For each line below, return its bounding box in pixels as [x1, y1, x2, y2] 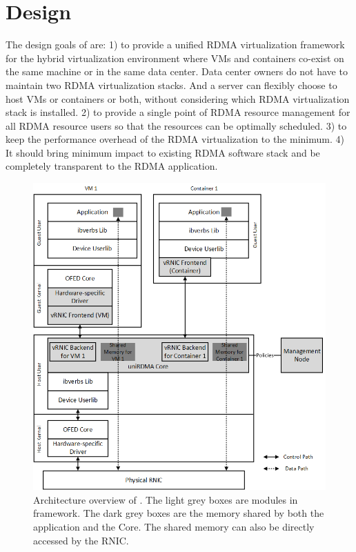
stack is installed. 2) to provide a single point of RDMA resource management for [6, 105, 350, 119]
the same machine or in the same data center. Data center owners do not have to [6, 64, 348, 79]
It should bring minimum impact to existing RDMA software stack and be [6, 145, 320, 159]
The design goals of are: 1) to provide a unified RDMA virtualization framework [6, 37, 345, 52]
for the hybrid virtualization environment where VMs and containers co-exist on [6, 50, 344, 65]
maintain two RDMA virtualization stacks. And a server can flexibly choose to [6, 77, 337, 92]
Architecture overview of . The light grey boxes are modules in [33, 492, 298, 506]
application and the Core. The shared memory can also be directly [33, 519, 315, 533]
